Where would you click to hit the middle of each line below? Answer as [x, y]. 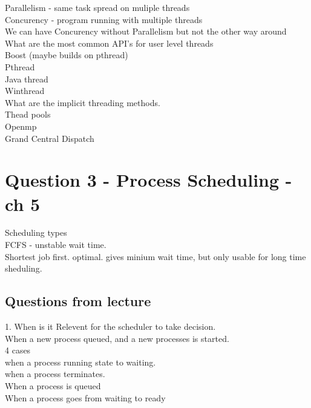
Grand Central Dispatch [50, 138]
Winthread [25, 91]
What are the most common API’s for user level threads [109, 43]
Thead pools [28, 114]
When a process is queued [53, 385]
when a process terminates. [55, 374]
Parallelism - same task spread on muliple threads [97, 7]
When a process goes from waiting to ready [85, 397]
